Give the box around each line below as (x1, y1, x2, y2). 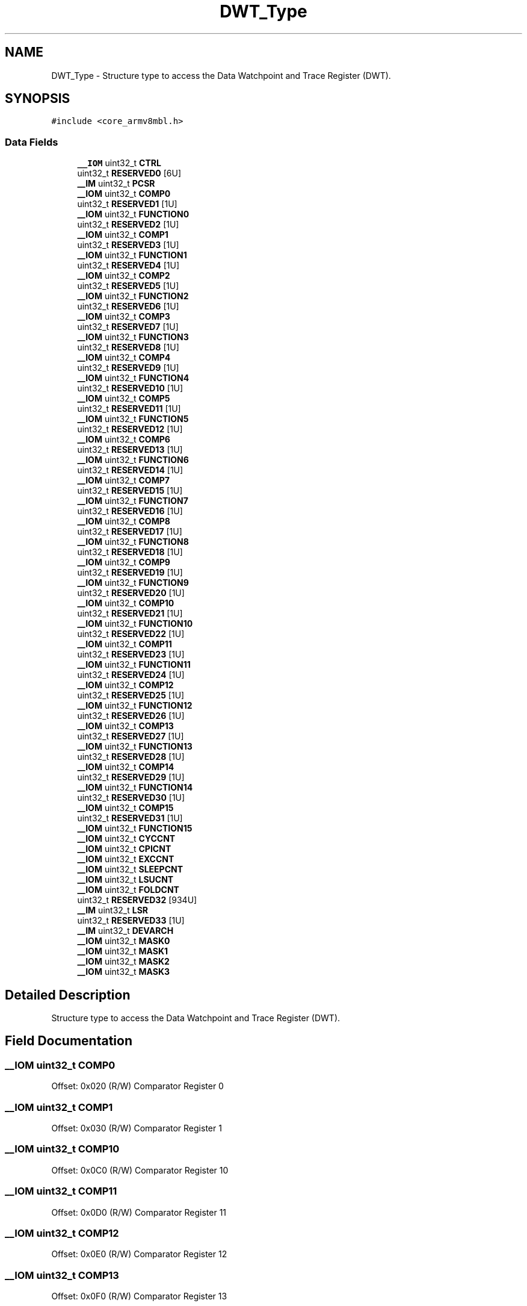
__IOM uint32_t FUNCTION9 (77, 577, 189, 588)
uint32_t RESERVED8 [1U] (77, 342, 179, 353)
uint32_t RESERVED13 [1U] (77, 444, 183, 455)
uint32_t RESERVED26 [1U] (77, 711, 185, 721)
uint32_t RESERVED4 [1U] (77, 260, 180, 271)
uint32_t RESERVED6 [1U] (77, 301, 179, 312)
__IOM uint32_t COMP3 (77, 311, 170, 322)
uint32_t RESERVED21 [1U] (77, 608, 183, 619)
